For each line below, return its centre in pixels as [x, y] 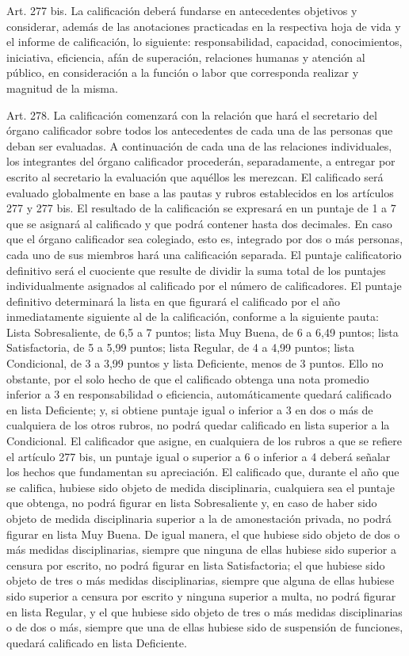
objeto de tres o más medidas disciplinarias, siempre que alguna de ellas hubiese [201, 580]
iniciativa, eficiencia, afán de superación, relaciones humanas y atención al [186, 57]
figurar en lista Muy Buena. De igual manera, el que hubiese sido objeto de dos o [203, 534]
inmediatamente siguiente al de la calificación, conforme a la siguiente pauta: [193, 317]
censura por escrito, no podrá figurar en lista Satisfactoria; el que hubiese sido [196, 564]
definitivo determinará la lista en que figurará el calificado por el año [174, 301]
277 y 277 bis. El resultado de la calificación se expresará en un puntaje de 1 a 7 [201, 208]
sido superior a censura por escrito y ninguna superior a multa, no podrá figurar [201, 595]
